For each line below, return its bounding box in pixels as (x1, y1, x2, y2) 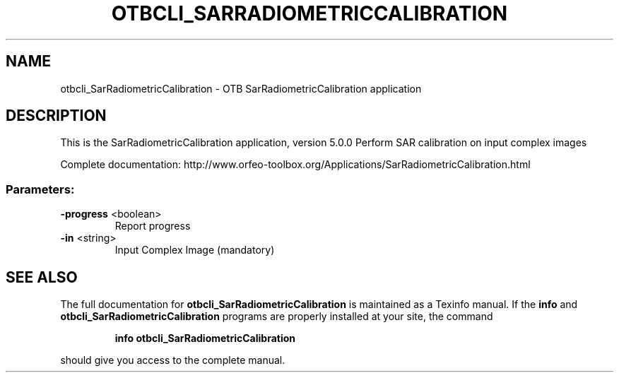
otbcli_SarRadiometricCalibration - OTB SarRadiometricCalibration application (60, 82, 422, 95)
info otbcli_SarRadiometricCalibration (114, 332, 296, 345)
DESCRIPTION (6, 107, 107, 125)
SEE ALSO (6, 268, 78, 286)
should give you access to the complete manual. (60, 354, 285, 367)
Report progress (114, 220, 191, 232)
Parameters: (6, 182, 75, 196)
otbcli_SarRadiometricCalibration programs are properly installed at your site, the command (60, 310, 493, 323)
